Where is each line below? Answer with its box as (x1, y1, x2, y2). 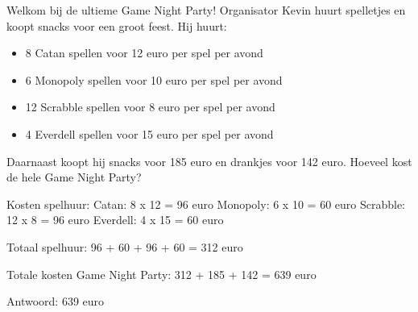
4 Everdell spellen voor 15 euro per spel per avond (25, 125, 274, 142)
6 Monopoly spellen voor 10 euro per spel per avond (25, 71, 283, 88)
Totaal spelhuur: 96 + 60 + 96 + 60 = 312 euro (6, 238, 243, 255)
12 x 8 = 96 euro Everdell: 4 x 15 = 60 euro (6, 211, 224, 228)
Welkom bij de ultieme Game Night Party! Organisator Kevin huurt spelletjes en (6, 2, 406, 18)
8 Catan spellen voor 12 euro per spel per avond (25, 44, 263, 61)
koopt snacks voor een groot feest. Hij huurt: (6, 17, 227, 34)
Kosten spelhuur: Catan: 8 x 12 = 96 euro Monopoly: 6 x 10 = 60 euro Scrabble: (6, 195, 405, 212)
